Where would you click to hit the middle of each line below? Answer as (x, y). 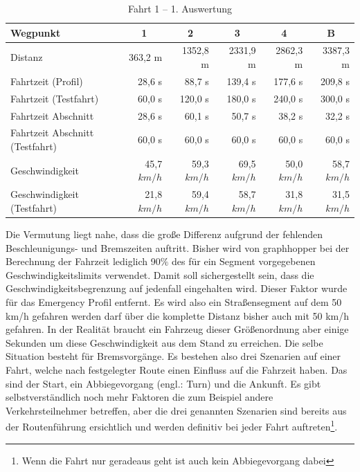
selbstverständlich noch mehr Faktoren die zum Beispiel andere (139, 397)
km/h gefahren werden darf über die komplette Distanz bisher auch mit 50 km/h (177, 315)
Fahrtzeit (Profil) (47, 81)
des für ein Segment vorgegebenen (244, 261)
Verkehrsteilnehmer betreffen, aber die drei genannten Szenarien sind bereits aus (176, 410)
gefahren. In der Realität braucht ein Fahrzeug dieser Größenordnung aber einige (177, 329)
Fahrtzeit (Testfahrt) (55, 98)
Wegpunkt (36, 32)
